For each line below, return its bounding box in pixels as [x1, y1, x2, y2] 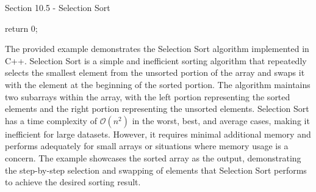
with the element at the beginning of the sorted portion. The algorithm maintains [5, 78, 311, 90]
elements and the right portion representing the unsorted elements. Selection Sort [5, 102, 309, 115]
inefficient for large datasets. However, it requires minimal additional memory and [5, 127, 311, 140]
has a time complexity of [5, 114, 97, 127]
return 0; [5, 21, 38, 34]
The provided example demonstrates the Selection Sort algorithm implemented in [5, 42, 309, 55]
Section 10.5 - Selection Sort [5, 1, 110, 13]
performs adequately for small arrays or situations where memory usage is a [5, 139, 289, 152]
